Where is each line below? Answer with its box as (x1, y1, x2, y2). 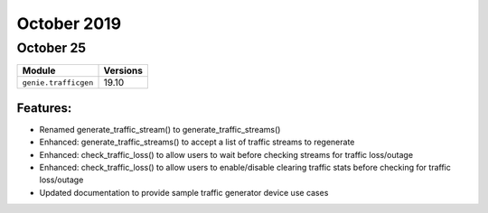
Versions (103, 64, 144, 77)
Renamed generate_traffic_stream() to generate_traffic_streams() (39, 124, 281, 134)
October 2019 (16, 14, 122, 33)
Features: (16, 100, 72, 116)
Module (22, 64, 56, 77)
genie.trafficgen (22, 78, 94, 88)
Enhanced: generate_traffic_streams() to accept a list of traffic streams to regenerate (39, 136, 355, 148)
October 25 (16, 40, 87, 56)
